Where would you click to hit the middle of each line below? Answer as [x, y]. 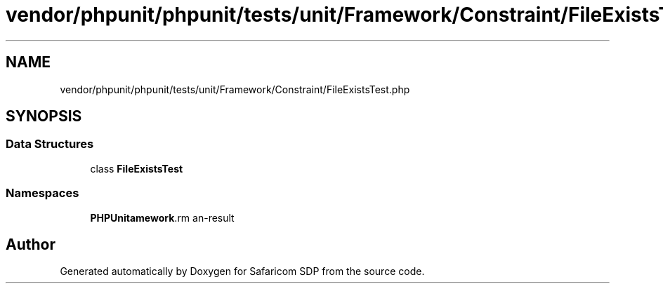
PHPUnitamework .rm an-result [162, 217]
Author [31, 244]
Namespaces [42, 193]
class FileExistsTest [137, 168]
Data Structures [50, 144]
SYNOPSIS [44, 116]
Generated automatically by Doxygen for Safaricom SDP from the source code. [242, 271]
